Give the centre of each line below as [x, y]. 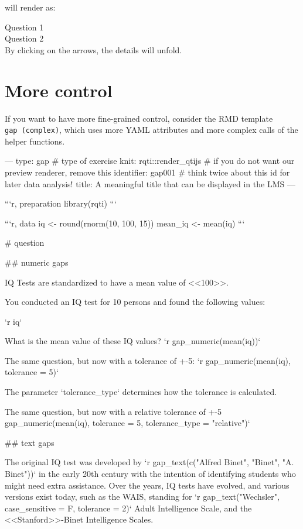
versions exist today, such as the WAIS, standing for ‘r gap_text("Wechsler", [142, 497]
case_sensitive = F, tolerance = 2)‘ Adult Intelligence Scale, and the [128, 508]
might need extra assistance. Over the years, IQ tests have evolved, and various [147, 485]
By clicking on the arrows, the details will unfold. [93, 49]
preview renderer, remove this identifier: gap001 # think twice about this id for [147, 172]
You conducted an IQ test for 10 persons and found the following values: [135, 302]
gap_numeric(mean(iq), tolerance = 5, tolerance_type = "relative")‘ [127, 423]
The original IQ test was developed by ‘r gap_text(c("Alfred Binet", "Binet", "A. [149, 462]
